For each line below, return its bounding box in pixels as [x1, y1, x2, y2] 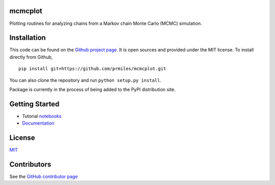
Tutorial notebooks [22, 113, 62, 119]
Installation [9, 34, 46, 42]
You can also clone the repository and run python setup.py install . [9, 77, 161, 83]
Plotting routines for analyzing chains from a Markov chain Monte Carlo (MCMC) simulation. [9, 20, 202, 26]
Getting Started [9, 100, 60, 108]
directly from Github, [9, 54, 53, 60]
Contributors [9, 160, 51, 169]
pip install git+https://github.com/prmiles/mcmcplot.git [18, 66, 167, 72]
